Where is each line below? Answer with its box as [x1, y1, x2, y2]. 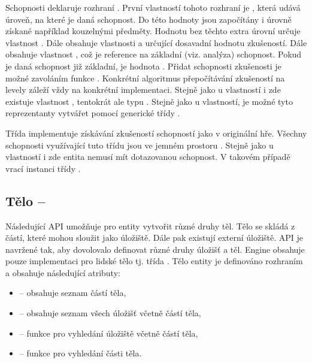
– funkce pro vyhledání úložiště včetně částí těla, [19, 326, 198, 339]
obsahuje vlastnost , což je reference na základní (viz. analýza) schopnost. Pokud [5, 48, 302, 60]
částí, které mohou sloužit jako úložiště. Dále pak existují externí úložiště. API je [5, 231, 304, 244]
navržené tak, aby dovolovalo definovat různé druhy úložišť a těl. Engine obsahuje [5, 243, 305, 255]
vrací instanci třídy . [5, 162, 81, 174]
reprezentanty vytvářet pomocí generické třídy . [5, 107, 180, 119]
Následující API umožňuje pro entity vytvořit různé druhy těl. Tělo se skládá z [5, 219, 295, 232]
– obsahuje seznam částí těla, [19, 286, 126, 299]
